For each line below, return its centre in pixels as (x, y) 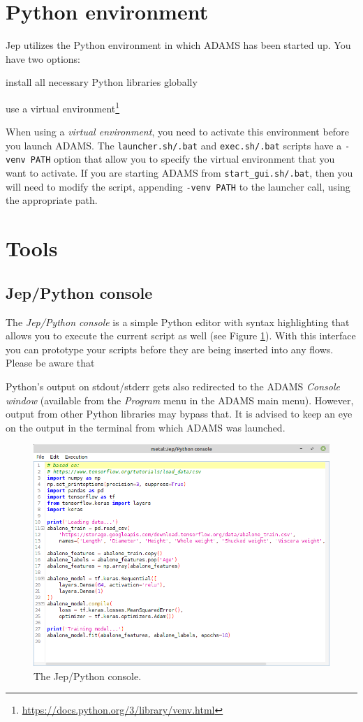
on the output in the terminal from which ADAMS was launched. (146, 427)
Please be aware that (50, 363)
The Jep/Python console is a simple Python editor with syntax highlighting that (178, 322)
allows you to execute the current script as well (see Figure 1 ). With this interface (181, 336)
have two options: (43, 58)
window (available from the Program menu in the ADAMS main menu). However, (180, 400)
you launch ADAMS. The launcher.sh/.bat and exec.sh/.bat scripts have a (174, 145)
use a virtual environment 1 (63, 107)
